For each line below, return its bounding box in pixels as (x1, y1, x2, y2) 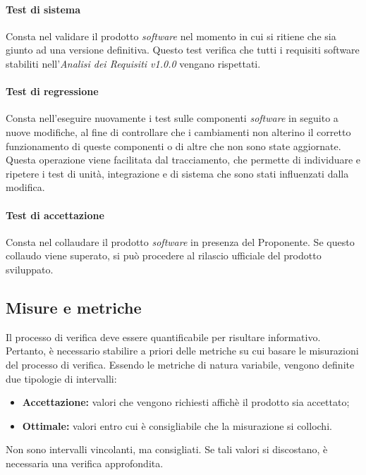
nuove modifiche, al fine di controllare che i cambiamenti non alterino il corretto (6, 124, 351, 139)
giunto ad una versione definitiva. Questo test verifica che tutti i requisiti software (6, 42, 360, 57)
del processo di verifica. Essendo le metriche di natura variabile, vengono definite (6, 357, 355, 371)
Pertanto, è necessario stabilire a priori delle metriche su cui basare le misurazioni (6, 343, 359, 358)
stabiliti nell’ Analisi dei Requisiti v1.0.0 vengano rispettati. (6, 56, 261, 70)
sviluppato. (6, 261, 54, 276)
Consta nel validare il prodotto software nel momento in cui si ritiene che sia (6, 28, 336, 43)
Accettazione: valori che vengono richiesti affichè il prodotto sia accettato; (22, 395, 350, 409)
